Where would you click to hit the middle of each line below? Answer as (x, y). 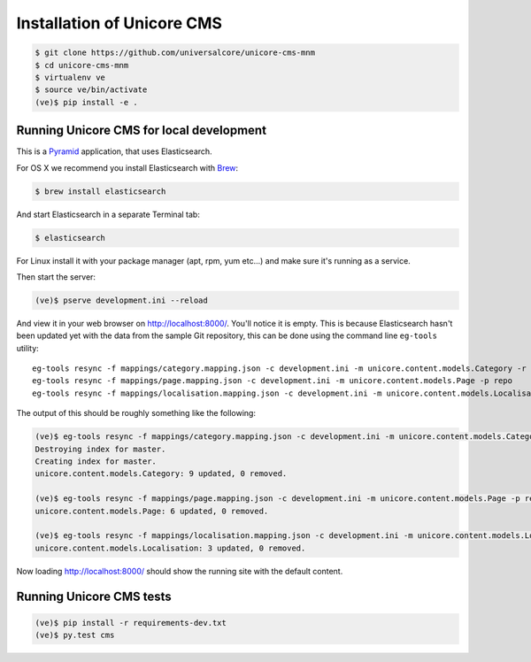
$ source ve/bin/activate (91, 90)
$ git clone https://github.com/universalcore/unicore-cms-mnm (175, 53)
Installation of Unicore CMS (119, 23)
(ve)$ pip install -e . (87, 102)
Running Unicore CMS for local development (142, 131)
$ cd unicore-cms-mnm (82, 65)
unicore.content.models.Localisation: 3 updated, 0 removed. (170, 548)
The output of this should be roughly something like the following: (136, 413)
